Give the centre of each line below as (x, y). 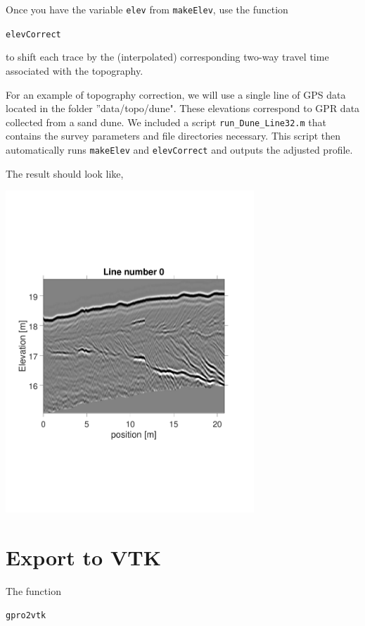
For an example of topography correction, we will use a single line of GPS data (176, 94)
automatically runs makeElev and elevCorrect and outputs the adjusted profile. (179, 149)
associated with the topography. (75, 70)
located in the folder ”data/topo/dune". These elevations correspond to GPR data (183, 108)
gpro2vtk (26, 616)
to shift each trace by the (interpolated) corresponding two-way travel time (167, 57)
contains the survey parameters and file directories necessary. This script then (173, 136)
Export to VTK (83, 557)
